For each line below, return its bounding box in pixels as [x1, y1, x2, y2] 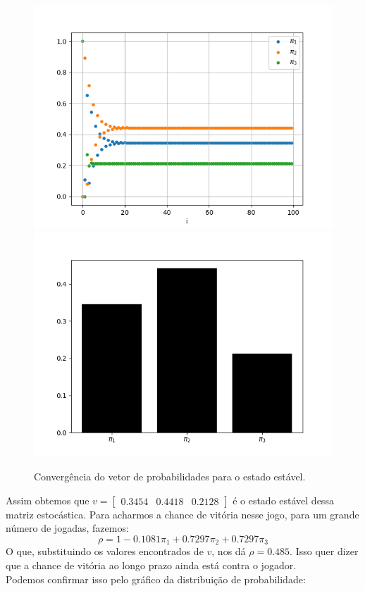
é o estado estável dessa [233, 492, 334, 507]
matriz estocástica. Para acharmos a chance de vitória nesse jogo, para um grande [6, 506, 359, 521]
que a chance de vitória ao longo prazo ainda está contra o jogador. [6, 558, 297, 573]
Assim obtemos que [6, 492, 89, 507]
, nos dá [211, 544, 246, 559]
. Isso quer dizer [290, 544, 359, 559]
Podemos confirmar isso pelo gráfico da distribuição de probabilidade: [6, 571, 306, 586]
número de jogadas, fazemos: [6, 521, 129, 535]
